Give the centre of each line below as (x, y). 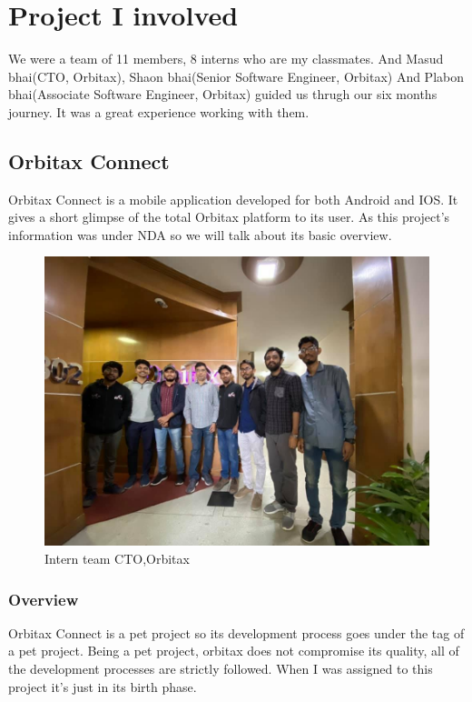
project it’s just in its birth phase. (103, 686)
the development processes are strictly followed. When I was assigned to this (221, 669)
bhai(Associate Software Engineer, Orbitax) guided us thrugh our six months (223, 94)
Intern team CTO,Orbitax (117, 559)
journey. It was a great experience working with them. (159, 111)
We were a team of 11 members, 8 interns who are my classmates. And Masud (226, 59)
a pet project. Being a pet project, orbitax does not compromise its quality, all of (234, 651)
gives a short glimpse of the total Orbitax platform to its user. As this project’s (229, 217)
